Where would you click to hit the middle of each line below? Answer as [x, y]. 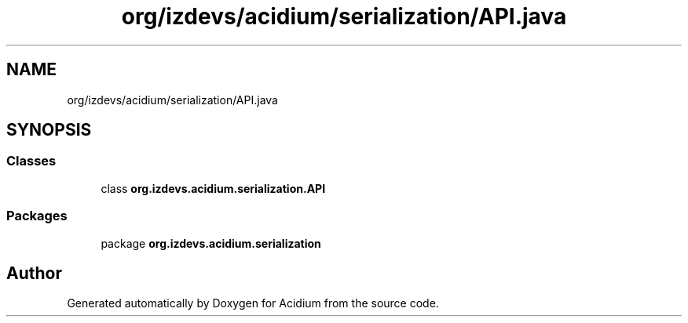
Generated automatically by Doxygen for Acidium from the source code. [253, 303]
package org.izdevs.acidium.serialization [211, 243]
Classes [31, 161]
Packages [37, 216]
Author [34, 273]
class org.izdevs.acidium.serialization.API [213, 188]
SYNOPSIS [49, 130]
